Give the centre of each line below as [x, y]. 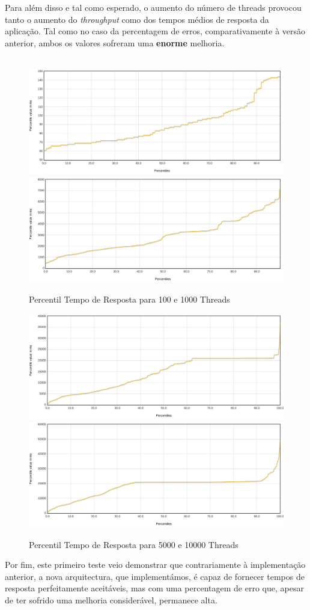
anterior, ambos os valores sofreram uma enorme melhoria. [115, 42]
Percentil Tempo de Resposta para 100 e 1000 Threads [129, 299]
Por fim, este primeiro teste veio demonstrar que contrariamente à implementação [155, 565]
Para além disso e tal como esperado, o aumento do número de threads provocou [153, 7]
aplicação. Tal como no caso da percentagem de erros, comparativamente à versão [155, 31]
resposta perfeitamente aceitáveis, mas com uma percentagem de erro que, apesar [154, 588]
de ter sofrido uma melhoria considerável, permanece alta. [111, 599]
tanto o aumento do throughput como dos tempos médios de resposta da [137, 19]
